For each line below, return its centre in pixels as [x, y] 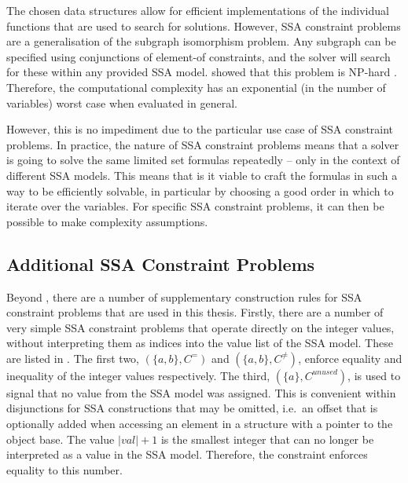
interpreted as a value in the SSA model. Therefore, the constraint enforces [187, 454]
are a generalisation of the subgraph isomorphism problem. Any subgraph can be [201, 41]
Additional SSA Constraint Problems [161, 263]
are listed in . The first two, [73, 358]
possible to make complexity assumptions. [107, 221]
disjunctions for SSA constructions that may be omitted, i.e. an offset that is [192, 408]
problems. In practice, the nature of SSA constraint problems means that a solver [203, 144]
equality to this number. [64, 469]
